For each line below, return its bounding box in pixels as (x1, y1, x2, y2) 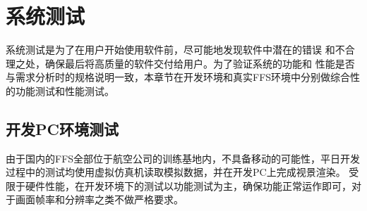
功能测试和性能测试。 (15, 83, 114, 98)
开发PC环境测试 (6, 117, 119, 139)
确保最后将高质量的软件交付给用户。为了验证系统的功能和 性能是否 (44, 56, 355, 70)
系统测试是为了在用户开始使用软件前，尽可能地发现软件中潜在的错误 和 (6, 42, 335, 57)
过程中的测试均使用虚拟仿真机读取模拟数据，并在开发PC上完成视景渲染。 (6, 165, 346, 179)
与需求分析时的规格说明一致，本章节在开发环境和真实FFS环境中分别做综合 (6, 70, 351, 84)
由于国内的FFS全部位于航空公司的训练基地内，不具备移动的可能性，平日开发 (6, 151, 361, 165)
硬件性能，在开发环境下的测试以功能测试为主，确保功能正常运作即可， (25, 178, 351, 193)
